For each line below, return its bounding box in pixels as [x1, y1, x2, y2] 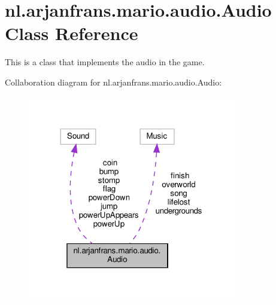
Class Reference [5, 21, 138, 45]
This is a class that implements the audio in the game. [5, 56, 205, 68]
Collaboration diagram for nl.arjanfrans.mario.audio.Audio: [5, 75, 222, 88]
